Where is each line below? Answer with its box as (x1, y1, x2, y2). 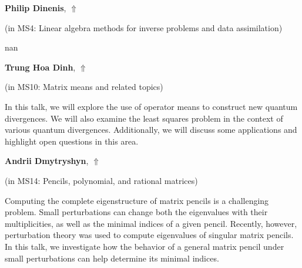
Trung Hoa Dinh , (5, 61, 76, 73)
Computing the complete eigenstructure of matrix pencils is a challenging (5, 194, 269, 206)
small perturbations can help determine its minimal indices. (5, 252, 219, 264)
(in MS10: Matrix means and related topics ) (5, 81, 163, 93)
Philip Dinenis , (5, 2, 66, 14)
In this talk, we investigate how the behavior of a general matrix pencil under (5, 240, 284, 252)
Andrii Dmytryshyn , (5, 155, 89, 167)
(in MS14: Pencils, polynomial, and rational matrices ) (5, 174, 198, 186)
